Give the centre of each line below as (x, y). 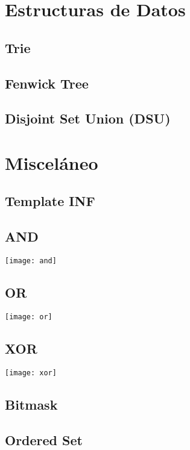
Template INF (50, 201)
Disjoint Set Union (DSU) (88, 118)
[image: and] (31, 261)
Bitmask (31, 404)
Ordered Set (44, 439)
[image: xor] (31, 373)
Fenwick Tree (47, 83)
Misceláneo (52, 162)
